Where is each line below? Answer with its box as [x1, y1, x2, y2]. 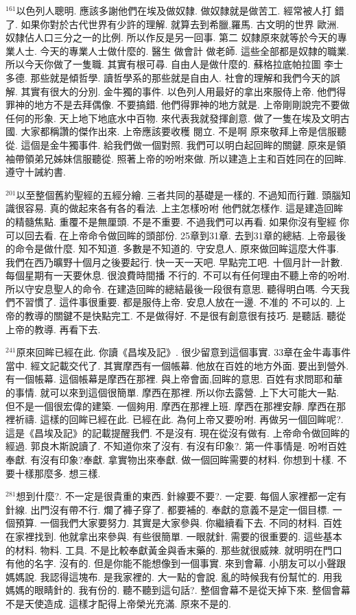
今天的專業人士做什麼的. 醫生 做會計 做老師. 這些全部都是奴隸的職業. [40, 43, 349, 58]
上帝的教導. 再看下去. [5, 322, 101, 336]
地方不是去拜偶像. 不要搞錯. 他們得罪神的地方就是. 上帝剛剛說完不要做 [34, 97, 350, 112]
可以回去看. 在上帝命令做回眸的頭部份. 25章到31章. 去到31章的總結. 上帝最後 [5, 228, 346, 242]
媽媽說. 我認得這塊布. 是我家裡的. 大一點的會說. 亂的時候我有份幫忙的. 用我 [5, 569, 342, 583]
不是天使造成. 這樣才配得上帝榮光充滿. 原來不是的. [5, 596, 231, 610]
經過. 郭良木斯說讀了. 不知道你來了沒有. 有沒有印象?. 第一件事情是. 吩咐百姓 [5, 439, 347, 453]
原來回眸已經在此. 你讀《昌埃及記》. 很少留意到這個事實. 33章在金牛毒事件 [16, 345, 351, 359]
